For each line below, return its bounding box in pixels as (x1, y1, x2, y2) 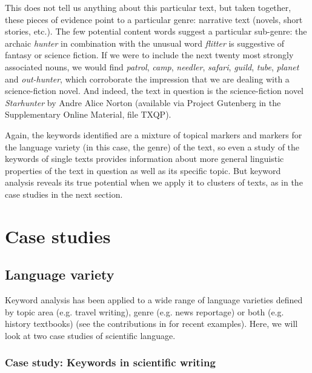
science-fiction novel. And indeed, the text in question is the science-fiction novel (5, 84, 304, 97)
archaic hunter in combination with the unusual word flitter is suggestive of (5, 36, 285, 49)
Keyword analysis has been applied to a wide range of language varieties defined (5, 294, 303, 306)
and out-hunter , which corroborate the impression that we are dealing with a (5, 72, 290, 85)
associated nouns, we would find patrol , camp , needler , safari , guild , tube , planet (5, 60, 299, 73)
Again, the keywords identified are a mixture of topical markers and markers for (5, 128, 302, 141)
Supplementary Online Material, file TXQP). (5, 108, 171, 121)
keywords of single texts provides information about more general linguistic (5, 152, 284, 165)
